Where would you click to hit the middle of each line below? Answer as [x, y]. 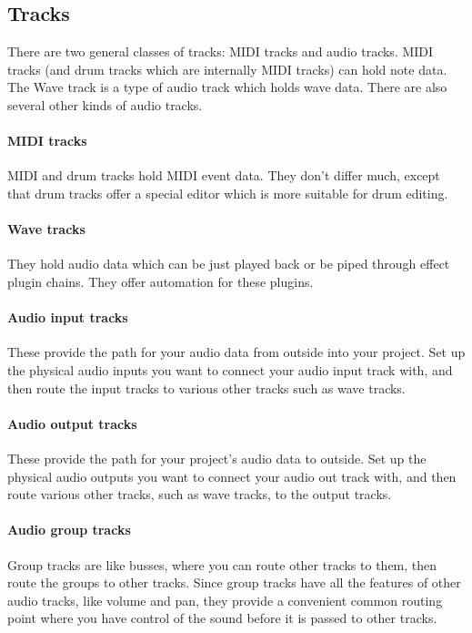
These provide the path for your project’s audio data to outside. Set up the [217, 458]
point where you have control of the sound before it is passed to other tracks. [222, 618]
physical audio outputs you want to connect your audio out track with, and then [232, 476]
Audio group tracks [69, 530]
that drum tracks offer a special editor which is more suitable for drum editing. [228, 193]
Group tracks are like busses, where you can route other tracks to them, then [222, 564]
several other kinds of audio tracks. [105, 104]
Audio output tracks [72, 423]
